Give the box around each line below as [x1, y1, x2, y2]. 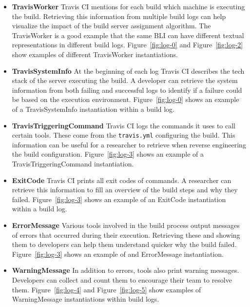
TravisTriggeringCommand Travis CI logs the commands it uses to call [12, 120, 236, 130]
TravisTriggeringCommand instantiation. [12, 158, 134, 168]
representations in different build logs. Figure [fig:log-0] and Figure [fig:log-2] [12, 40, 243, 50]
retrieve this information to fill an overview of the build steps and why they [12, 184, 238, 195]
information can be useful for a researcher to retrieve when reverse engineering [12, 139, 246, 149]
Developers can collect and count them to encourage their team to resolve [12, 274, 232, 285]
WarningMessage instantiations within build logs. [12, 294, 159, 304]
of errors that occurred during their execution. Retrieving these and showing [12, 229, 240, 240]
